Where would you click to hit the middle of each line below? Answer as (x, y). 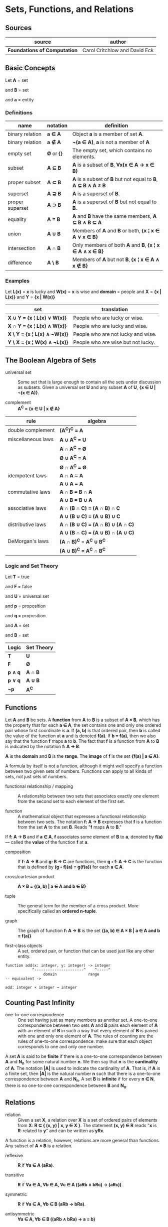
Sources (18, 28)
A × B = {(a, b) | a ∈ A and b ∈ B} (52, 886)
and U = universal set (27, 596)
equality (17, 219)
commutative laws (29, 492)
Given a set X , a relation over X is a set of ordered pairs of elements (87, 1120)
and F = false (19, 587)
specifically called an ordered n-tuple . (57, 911)
